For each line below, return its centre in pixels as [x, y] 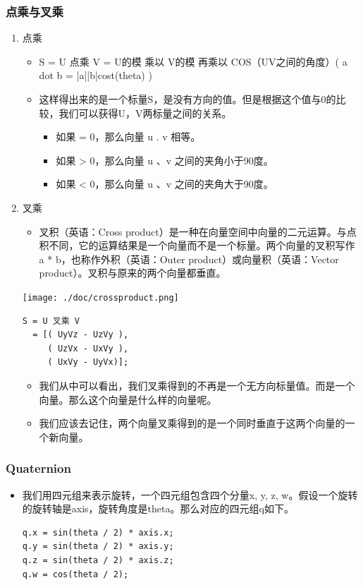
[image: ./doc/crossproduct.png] [100, 297]
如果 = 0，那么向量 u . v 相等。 [128, 137]
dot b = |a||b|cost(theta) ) [96, 75]
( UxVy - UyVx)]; [88, 362]
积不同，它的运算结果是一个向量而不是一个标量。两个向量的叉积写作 [197, 245]
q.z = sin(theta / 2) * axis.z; [98, 560]
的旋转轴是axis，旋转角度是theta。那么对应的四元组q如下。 [158, 508]
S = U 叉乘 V [51, 321]
